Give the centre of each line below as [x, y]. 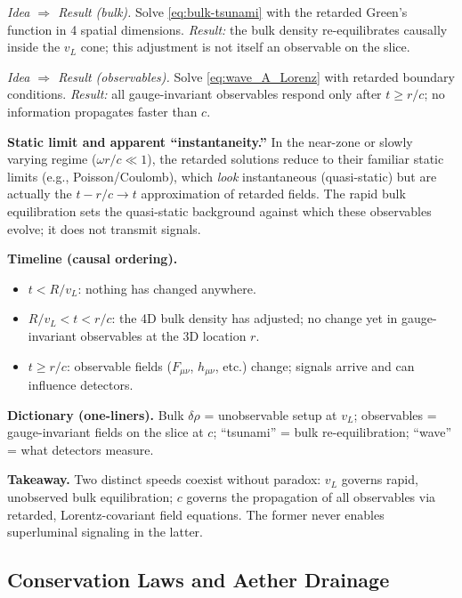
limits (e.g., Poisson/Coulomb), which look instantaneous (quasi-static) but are [222, 176]
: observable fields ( [119, 365]
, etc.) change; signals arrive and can [315, 365]
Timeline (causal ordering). [93, 259]
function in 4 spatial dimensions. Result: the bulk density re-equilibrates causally [227, 29]
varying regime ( [52, 159]
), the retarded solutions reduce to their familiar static [296, 159]
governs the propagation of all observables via [311, 496]
